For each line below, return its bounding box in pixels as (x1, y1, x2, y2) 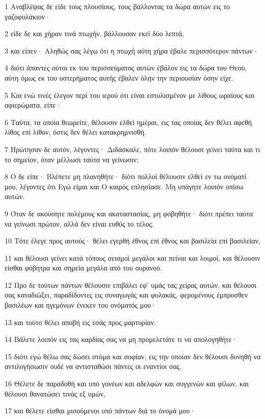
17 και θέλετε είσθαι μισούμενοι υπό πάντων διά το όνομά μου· (5, 405, 196, 416)
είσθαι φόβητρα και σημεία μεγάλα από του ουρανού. (5, 262, 162, 273)
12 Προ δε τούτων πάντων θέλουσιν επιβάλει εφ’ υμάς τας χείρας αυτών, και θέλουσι (5, 279, 257, 290)
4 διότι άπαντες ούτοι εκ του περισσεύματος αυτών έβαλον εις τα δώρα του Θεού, (5, 62, 247, 73)
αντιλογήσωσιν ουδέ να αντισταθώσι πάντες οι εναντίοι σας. (5, 361, 182, 372)
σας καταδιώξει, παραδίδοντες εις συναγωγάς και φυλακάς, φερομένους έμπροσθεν (5, 289, 248, 300)
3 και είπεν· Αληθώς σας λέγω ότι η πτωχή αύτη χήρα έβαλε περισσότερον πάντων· (5, 45, 258, 56)
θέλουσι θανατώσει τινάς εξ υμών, (5, 388, 105, 399)
